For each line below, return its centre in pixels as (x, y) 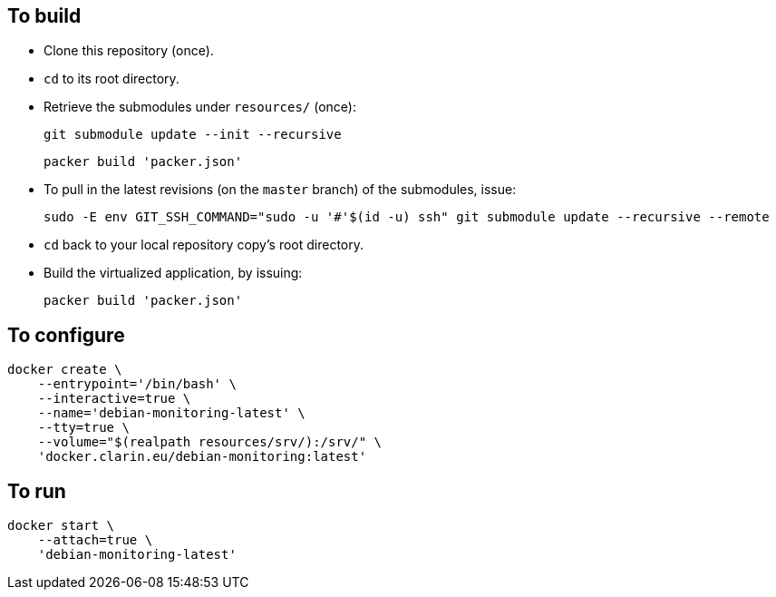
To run (37, 491)
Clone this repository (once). (129, 51)
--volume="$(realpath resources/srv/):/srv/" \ (210, 442)
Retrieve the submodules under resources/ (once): (200, 107)
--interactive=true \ (114, 399)
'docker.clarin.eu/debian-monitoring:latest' (202, 457)
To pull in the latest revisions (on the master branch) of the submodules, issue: (280, 190)
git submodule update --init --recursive (193, 135)
